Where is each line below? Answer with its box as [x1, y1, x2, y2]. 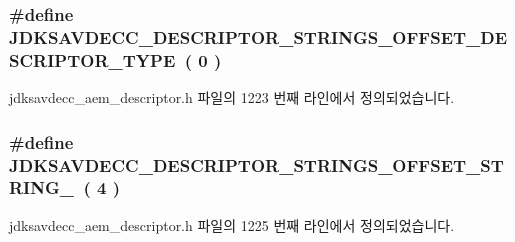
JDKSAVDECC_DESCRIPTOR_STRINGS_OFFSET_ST [9, 152, 504, 177]
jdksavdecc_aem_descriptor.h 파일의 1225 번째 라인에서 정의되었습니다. [9, 214, 455, 235]
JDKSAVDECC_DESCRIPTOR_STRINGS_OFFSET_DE [9, 24, 508, 49]
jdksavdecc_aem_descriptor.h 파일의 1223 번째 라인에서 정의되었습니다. [9, 87, 455, 108]
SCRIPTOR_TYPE [9, 47, 176, 72]
